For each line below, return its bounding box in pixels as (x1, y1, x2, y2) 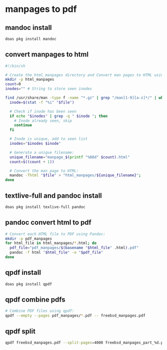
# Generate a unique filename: (9, 150, 75, 155)
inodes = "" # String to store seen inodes (5, 86, 92, 92)
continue (14, 123, 32, 128)
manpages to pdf (5, 3, 77, 15)
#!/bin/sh (5, 63, 26, 68)
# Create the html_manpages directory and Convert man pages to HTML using (5, 72, 166, 78)
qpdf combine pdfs (5, 295, 66, 304)
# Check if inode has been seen (9, 109, 77, 114)
